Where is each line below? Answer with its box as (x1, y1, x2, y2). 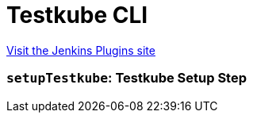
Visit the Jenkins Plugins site (6, 43, 155, 57)
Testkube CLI (6, 2, 148, 29)
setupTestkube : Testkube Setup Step (6, 70, 247, 86)
